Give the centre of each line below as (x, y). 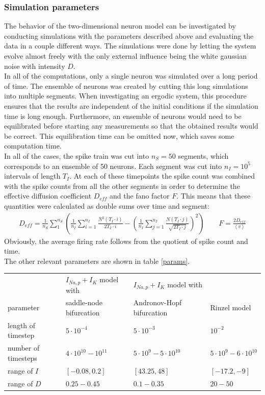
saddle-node (84, 302)
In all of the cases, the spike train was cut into (77, 155)
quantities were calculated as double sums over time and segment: (107, 205)
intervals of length (32, 176)
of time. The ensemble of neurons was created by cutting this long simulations (126, 85)
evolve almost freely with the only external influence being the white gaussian (125, 56)
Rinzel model (231, 307)
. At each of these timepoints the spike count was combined (162, 176)
